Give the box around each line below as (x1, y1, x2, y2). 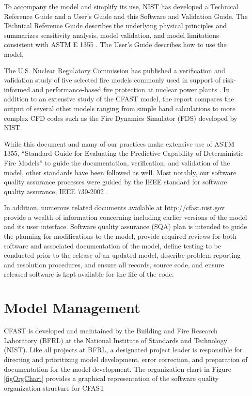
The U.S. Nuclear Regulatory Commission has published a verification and (4, 65, 225, 75)
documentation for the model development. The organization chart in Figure (4, 363, 231, 374)
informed (4, 84, 31, 94)
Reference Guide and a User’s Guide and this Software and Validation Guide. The (4, 11, 248, 21)
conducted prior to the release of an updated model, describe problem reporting (4, 250, 241, 260)
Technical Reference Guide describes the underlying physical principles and (4, 20, 227, 31)
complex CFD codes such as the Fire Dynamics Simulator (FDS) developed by (4, 113, 237, 123)
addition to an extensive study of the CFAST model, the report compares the (4, 94, 234, 104)
